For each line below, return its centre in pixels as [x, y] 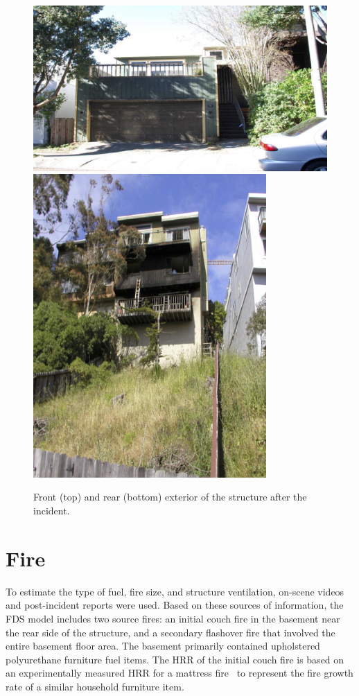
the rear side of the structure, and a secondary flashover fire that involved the [170, 632]
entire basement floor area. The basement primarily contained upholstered [163, 646]
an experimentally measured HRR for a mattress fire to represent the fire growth [179, 673]
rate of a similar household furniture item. [95, 686]
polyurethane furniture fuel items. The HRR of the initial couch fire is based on [175, 659]
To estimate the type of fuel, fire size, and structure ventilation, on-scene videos [175, 591]
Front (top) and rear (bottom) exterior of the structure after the [170, 497]
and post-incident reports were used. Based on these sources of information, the [175, 605]
